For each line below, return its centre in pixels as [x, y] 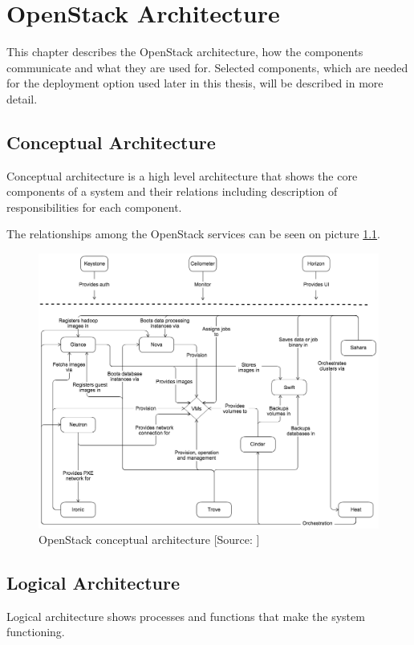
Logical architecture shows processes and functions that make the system [186, 616]
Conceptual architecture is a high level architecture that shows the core [182, 175]
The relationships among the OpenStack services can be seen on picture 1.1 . [194, 234]
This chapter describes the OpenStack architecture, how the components [185, 52]
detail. [22, 98]
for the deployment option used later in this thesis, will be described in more [195, 83]
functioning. [36, 632]
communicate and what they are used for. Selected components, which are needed [207, 67]
